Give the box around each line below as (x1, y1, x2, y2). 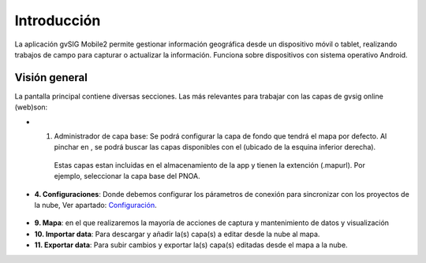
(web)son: (14, 102, 48, 112)
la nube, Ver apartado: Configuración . (34, 200, 157, 209)
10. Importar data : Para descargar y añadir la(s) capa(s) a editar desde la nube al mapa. (34, 229, 320, 239)
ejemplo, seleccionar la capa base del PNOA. (54, 172, 200, 181)
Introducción (14, 12, 101, 29)
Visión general (14, 71, 88, 84)
